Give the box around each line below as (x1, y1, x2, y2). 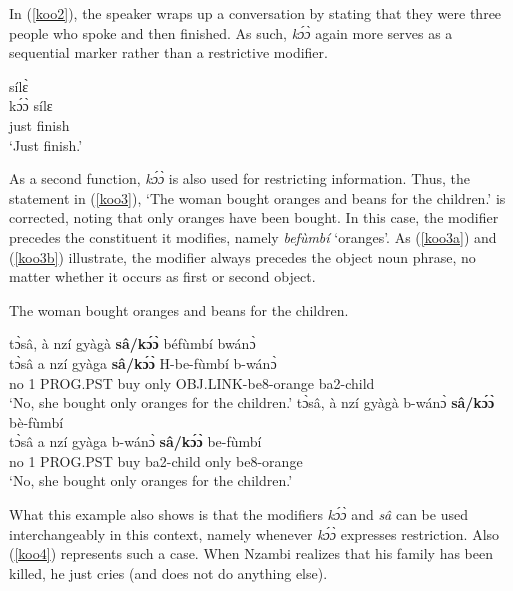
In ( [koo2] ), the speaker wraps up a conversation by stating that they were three (9, 3, 502, 23)
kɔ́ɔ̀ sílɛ (9, 95, 53, 116)
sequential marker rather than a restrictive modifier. (9, 42, 328, 63)
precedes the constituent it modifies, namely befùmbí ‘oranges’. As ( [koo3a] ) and (9, 226, 497, 247)
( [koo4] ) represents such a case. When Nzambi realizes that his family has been (9, 543, 494, 564)
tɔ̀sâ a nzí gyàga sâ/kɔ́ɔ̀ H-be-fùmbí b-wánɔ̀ (9, 352, 277, 373)
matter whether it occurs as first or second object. (9, 266, 316, 287)
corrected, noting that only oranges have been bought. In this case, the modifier (9, 207, 499, 228)
